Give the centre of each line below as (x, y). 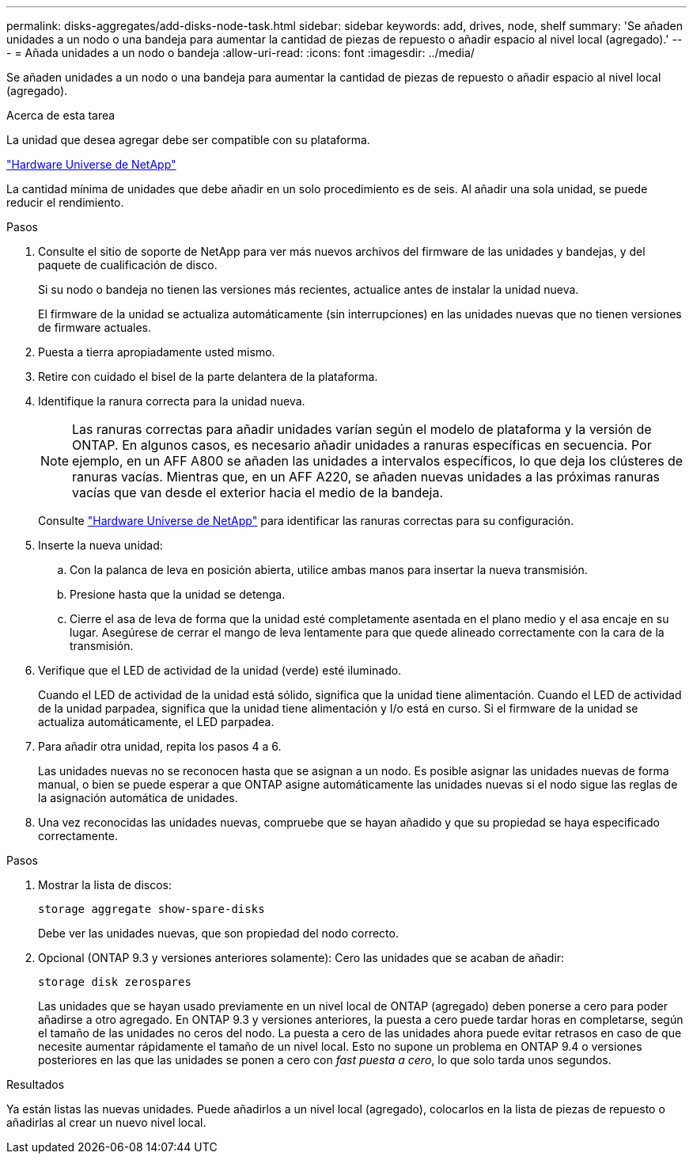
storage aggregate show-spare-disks (151, 909)
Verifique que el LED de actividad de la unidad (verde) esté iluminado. (220, 670)
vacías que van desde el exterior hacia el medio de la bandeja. (258, 493)
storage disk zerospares (115, 982)
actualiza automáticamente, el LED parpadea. (156, 722)
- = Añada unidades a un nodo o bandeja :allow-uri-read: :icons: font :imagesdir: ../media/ (240, 53)
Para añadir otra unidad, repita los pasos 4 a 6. (160, 746)
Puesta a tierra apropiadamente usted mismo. (157, 352)
